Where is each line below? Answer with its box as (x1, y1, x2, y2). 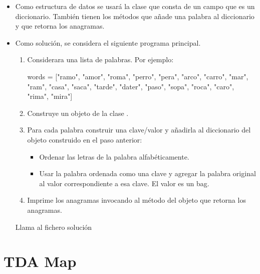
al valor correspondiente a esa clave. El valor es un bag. (39, 178, 209, 188)
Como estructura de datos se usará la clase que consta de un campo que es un (15, 1, 255, 11)
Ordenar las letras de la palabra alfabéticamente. (39, 151, 189, 162)
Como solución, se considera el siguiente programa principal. (15, 37, 201, 48)
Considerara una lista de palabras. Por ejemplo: (27, 54, 174, 65)
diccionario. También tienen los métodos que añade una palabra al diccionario (15, 11, 254, 21)
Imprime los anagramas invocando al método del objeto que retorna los (27, 195, 246, 205)
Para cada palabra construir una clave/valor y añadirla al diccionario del (27, 124, 251, 135)
